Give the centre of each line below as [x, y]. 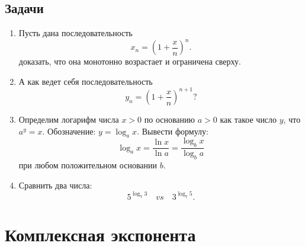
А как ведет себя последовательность [86, 81]
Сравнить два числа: [55, 185]
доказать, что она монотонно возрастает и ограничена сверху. [130, 61]
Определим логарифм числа [69, 119]
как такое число [248, 119]
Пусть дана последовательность [76, 33]
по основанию [170, 119]
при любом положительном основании [88, 165]
